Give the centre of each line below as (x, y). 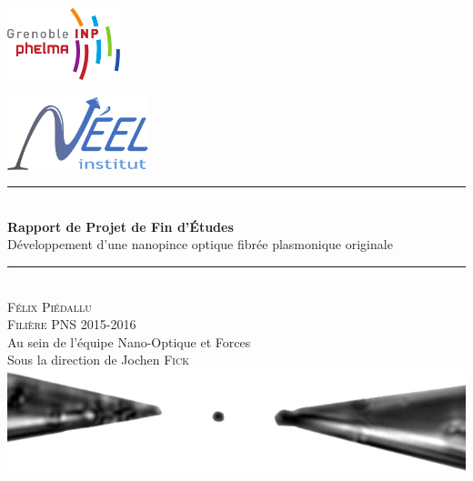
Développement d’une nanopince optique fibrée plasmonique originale (200, 244)
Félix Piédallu (50, 306)
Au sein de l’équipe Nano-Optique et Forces (129, 341)
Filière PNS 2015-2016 (72, 324)
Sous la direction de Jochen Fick (98, 360)
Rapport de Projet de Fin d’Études (121, 226)
